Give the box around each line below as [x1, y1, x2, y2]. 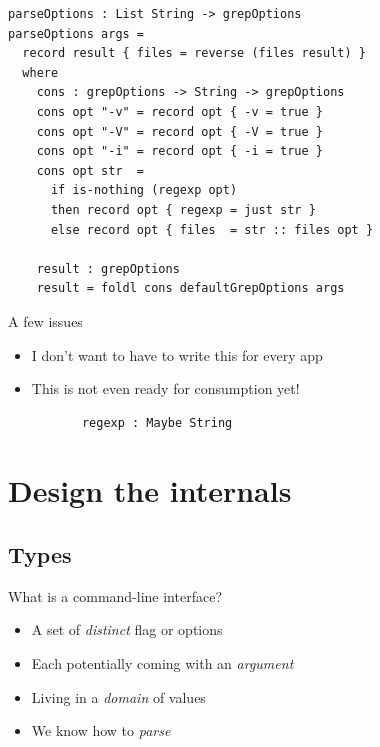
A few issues [8, 310, 83, 331]
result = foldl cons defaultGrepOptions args [36, 281, 345, 296]
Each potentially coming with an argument [31, 653, 294, 674]
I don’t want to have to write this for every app [31, 344, 323, 365]
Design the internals [8, 470, 292, 511]
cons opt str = [36, 163, 145, 178]
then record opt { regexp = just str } [50, 202, 316, 217]
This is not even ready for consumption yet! [31, 378, 300, 399]
